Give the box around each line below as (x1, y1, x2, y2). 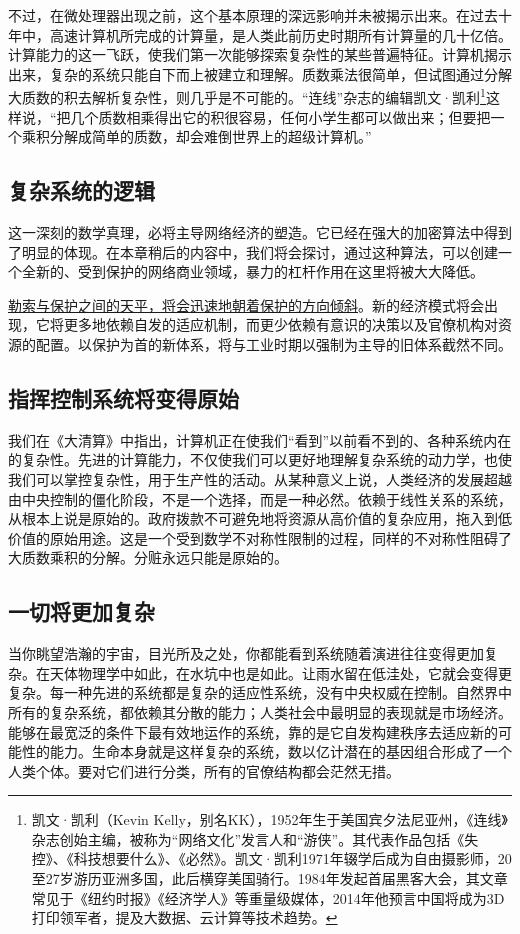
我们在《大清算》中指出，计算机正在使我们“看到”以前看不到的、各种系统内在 (8, 429, 512, 450)
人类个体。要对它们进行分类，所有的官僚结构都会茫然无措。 (8, 760, 400, 781)
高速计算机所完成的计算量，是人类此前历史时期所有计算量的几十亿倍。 (49, 24, 512, 45)
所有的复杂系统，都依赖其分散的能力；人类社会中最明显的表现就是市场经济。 (8, 701, 512, 722)
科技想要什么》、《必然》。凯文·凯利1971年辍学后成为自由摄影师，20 (73, 848, 512, 869)
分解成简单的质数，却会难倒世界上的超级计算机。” (49, 126, 372, 147)
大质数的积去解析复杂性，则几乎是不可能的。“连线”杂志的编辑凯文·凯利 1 (8, 84, 486, 108)
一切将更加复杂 (8, 596, 155, 627)
